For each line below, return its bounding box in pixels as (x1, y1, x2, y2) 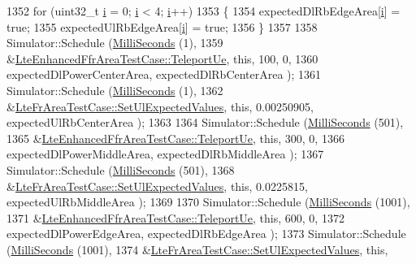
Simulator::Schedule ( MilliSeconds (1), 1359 (6, 34, 223, 51)
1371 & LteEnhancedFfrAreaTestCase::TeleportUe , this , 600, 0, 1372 (6, 209, 344, 226)
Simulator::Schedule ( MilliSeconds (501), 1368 (6, 161, 235, 178)
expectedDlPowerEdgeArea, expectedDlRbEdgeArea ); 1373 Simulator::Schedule (6, 225, 406, 242)
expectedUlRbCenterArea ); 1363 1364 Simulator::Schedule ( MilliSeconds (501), (6, 114, 404, 131)
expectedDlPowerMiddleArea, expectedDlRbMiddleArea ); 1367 (6, 145, 324, 162)
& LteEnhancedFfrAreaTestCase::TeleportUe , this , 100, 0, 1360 (6, 50, 318, 67)
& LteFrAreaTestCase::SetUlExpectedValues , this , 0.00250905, (6, 97, 314, 115)
